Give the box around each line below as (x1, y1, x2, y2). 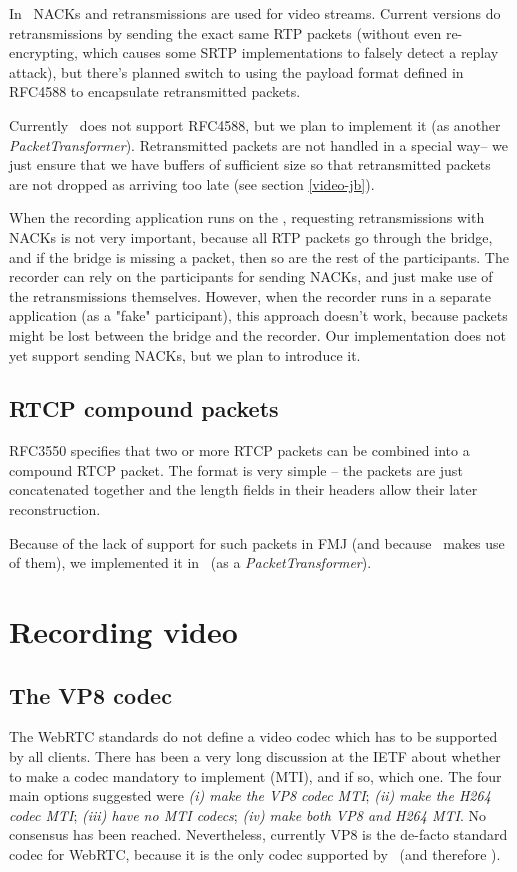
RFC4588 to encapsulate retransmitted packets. (9, 81, 301, 102)
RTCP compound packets (9, 393, 279, 424)
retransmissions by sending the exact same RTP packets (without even (9, 22, 442, 43)
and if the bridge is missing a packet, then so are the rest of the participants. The (9, 246, 509, 267)
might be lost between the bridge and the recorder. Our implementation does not (9, 324, 506, 345)
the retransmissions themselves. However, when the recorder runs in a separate (9, 285, 491, 306)
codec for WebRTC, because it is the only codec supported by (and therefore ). (9, 844, 501, 864)
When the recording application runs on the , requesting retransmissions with (9, 207, 485, 228)
